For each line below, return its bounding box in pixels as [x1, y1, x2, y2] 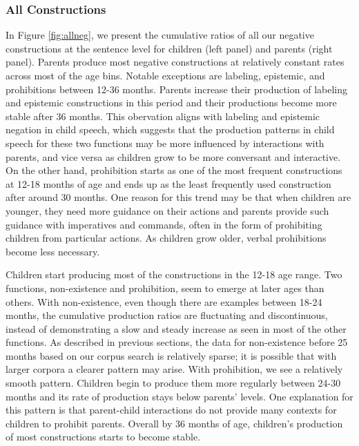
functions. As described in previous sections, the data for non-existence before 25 [6, 335, 348, 349]
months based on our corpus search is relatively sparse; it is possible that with [6, 348, 337, 362]
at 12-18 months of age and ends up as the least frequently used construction [6, 176, 331, 191]
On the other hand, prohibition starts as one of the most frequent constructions [6, 163, 342, 177]
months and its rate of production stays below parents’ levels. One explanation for [6, 389, 353, 403]
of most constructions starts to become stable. [6, 429, 201, 444]
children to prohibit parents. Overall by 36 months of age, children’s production [6, 416, 343, 430]
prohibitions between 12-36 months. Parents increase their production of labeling [6, 81, 348, 96]
